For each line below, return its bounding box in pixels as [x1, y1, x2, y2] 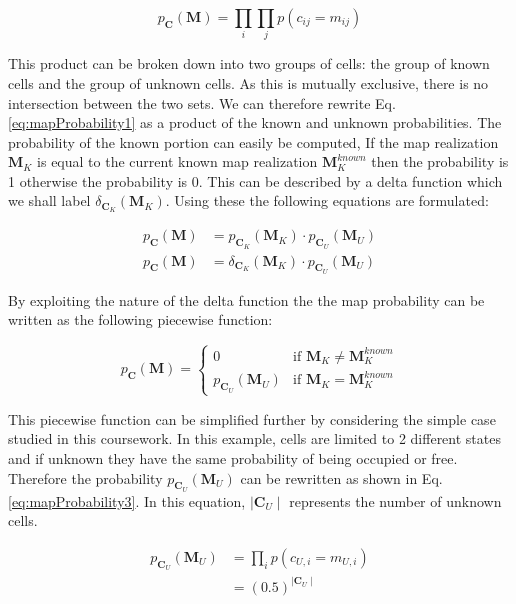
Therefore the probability [8, 467, 163, 488]
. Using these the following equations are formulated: [165, 190, 489, 211]
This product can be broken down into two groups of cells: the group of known [8, 53, 490, 74]
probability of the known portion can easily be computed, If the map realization [8, 131, 499, 152]
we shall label [8, 190, 91, 211]
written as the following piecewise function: [8, 309, 273, 330]
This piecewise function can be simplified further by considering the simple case [8, 408, 496, 429]
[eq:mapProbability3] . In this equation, [8, 490, 246, 511]
